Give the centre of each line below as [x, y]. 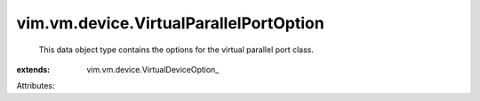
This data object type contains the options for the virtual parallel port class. [176, 50]
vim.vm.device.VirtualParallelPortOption [170, 23]
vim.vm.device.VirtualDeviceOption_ [153, 69]
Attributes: [36, 86]
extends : [33, 69]
